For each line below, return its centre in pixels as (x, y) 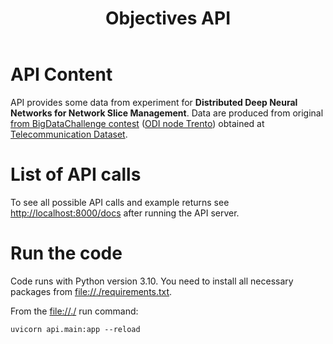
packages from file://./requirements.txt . (91, 291)
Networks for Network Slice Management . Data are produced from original (167, 113)
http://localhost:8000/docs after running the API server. (125, 213)
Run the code (66, 253)
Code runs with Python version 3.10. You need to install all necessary (152, 281)
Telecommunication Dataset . (69, 134)
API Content (61, 74)
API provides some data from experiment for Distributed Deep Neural (154, 102)
